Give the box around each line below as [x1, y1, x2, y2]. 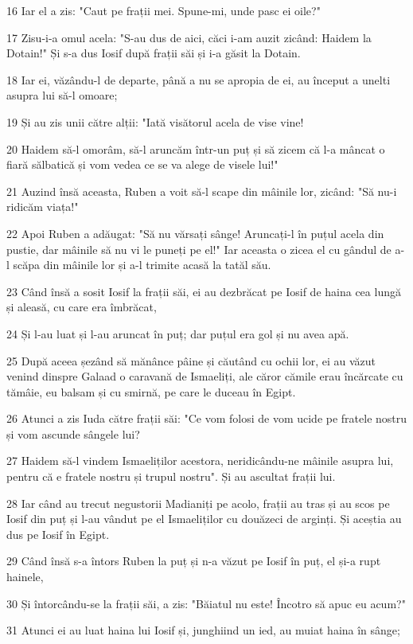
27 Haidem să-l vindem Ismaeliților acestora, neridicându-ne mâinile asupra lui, [6, 452, 394, 469]
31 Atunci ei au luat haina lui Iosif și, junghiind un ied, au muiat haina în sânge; [6, 622, 400, 638]
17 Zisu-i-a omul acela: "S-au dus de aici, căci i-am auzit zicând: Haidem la [6, 29, 372, 45]
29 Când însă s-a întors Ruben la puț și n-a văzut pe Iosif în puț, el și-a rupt [6, 552, 381, 569]
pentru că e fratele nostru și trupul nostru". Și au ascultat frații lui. [6, 468, 336, 485]
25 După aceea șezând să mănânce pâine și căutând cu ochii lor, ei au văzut [6, 352, 376, 369]
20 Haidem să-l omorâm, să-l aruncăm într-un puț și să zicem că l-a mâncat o [6, 140, 385, 157]
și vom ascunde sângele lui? [6, 425, 140, 442]
